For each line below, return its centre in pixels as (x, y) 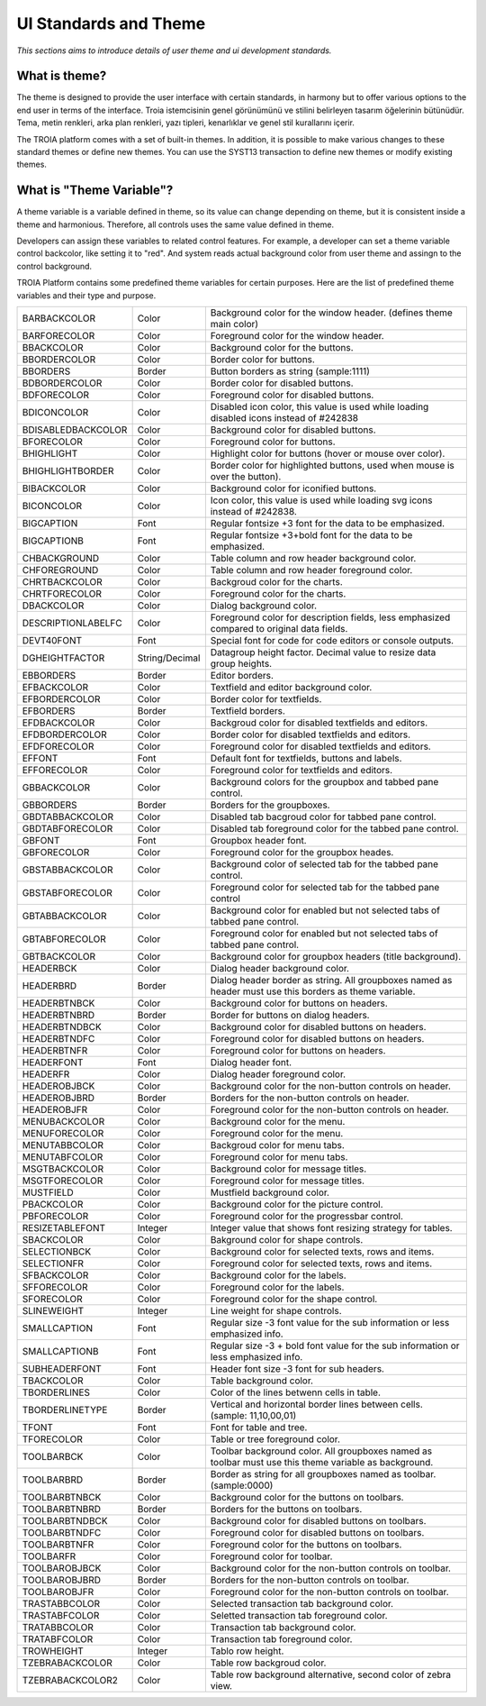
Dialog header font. (251, 1063)
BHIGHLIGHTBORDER (68, 471)
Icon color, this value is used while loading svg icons (321, 500)
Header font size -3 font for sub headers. (297, 1369)
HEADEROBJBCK (58, 1086)
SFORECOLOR (52, 1300)
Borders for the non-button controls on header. (310, 1098)
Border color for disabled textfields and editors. (310, 734)
